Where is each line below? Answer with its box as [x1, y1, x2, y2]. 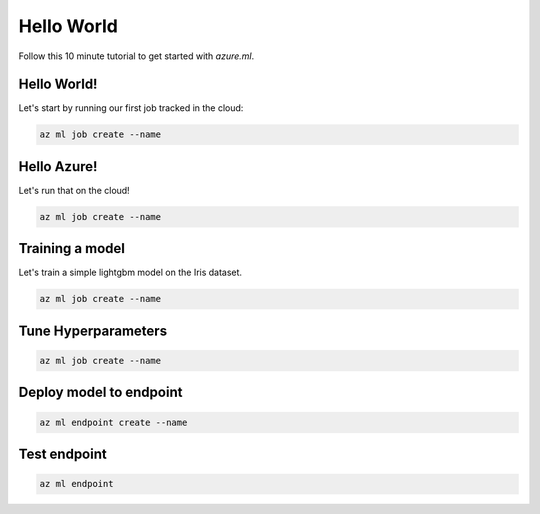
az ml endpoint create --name [39, 416, 188, 428]
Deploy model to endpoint [18, 384, 183, 401]
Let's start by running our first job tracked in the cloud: [18, 102, 244, 114]
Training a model [18, 240, 125, 257]
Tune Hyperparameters [18, 322, 168, 339]
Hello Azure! [18, 158, 98, 175]
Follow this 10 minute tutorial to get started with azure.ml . [18, 50, 255, 62]
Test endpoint [18, 446, 107, 462]
